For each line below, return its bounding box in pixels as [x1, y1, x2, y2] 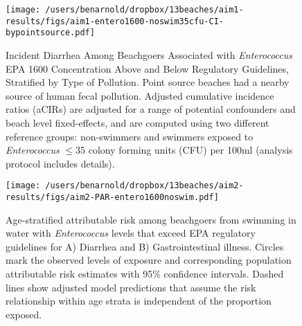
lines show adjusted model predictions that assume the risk [6, 280, 256, 294]
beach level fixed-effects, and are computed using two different [6, 115, 269, 129]
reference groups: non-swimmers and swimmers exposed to [6, 129, 254, 143]
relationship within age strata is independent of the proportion [6, 293, 272, 308]
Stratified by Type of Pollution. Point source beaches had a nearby [6, 75, 290, 89]
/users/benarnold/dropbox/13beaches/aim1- [45, 5, 244, 15]
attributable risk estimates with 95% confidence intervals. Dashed [6, 266, 284, 280]
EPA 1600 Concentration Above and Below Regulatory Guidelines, [6, 61, 289, 75]
